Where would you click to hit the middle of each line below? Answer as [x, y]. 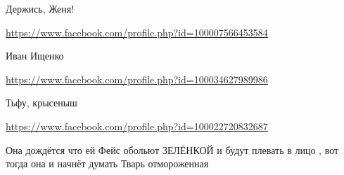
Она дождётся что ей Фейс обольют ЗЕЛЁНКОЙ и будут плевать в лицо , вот [172, 149]
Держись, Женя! [40, 8]
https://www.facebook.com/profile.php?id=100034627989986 [137, 79]
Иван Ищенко [35, 56]
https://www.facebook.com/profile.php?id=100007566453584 [137, 32]
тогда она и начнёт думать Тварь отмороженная [107, 163]
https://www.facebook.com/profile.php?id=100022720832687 [137, 126]
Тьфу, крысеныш [42, 103]
